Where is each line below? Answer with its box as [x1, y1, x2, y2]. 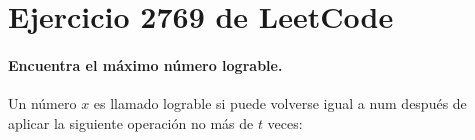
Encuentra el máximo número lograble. [8, 54, 283, 75]
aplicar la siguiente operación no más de [8, 112, 254, 133]
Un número [8, 93, 77, 114]
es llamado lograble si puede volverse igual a [93, 93, 365, 114]
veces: [267, 112, 303, 133]
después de [401, 93, 467, 114]
